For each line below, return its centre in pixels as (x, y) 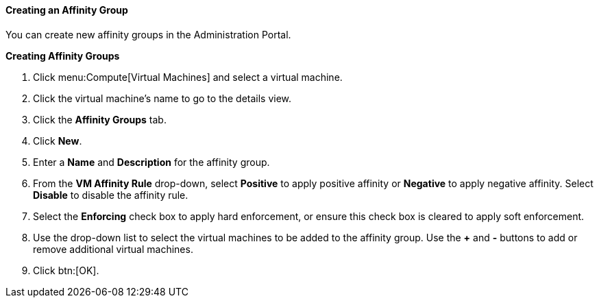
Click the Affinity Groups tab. (100, 119)
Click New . (58, 141)
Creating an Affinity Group (67, 10)
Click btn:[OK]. (66, 270)
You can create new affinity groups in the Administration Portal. (148, 34)
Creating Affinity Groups (63, 56)
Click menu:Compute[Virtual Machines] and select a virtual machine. (188, 77)
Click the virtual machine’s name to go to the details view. (162, 98)
